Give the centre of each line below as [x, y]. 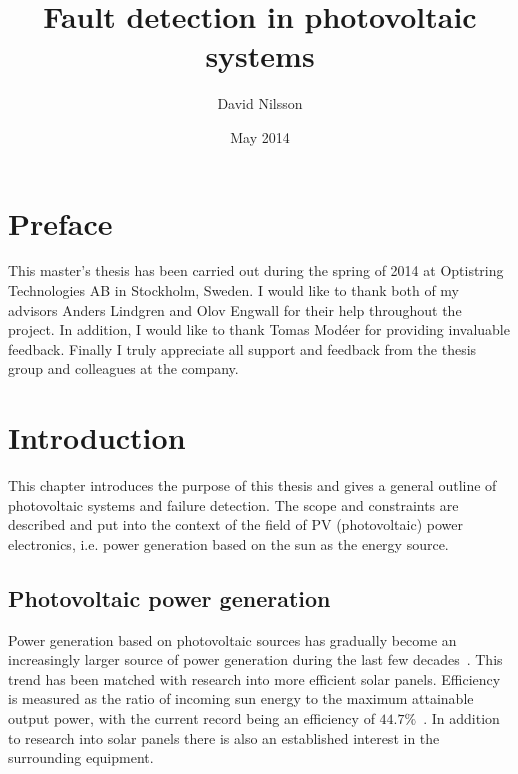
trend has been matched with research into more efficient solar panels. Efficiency [254, 678]
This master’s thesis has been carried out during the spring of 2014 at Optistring [256, 270]
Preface [60, 222]
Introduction [97, 437]
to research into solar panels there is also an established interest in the [224, 737]
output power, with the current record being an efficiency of [191, 718]
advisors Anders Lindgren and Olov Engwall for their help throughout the [235, 309]
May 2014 [260, 136]
